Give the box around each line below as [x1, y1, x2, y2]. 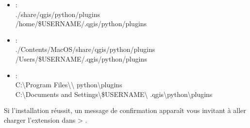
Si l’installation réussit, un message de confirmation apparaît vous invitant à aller [4, 105, 246, 115]
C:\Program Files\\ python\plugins [15, 80, 122, 90]
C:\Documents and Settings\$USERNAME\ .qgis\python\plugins [15, 89, 213, 99]
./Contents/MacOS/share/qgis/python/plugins [15, 44, 155, 54]
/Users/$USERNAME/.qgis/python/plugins [15, 53, 147, 64]
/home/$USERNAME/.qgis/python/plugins [15, 18, 147, 29]
